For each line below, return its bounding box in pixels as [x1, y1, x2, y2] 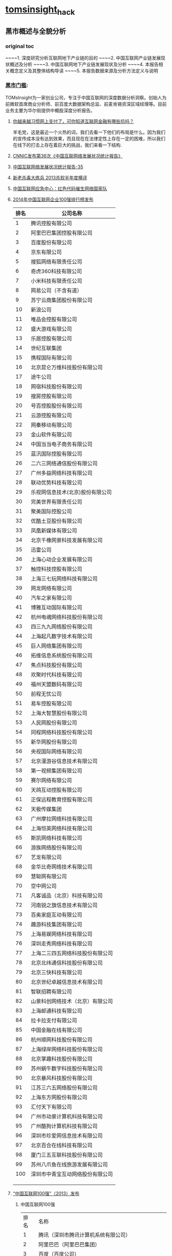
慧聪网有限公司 [30, 872, 67, 880]
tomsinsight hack [5, 4, 75, 17]
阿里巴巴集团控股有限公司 [30, 229, 93, 236]
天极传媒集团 [30, 805, 62, 812]
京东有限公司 [30, 248, 62, 256]
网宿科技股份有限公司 [30, 383, 82, 390]
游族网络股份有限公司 [30, 844, 82, 851]
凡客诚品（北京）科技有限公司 [30, 892, 103, 899]
